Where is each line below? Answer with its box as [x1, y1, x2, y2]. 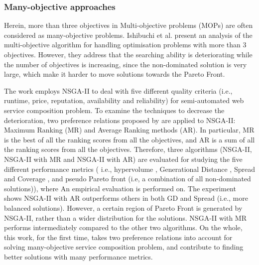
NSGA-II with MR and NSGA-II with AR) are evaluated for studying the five [4, 153, 243, 164]
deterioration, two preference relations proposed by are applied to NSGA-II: [4, 115, 236, 125]
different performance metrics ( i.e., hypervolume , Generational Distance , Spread [4, 163, 255, 174]
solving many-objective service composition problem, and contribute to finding [4, 242, 244, 252]
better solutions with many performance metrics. [4, 251, 153, 262]
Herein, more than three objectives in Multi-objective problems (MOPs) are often [4, 20, 253, 30]
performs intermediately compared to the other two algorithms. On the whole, [4, 222, 243, 233]
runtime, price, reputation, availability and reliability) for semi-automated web [4, 95, 244, 106]
